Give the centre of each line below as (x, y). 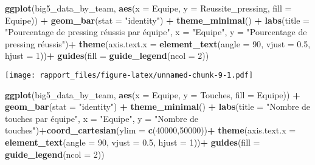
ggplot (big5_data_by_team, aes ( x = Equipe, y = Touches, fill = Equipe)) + (153, 94)
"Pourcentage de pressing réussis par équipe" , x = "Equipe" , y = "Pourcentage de (156, 32)
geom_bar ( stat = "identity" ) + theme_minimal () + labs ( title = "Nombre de (158, 106)
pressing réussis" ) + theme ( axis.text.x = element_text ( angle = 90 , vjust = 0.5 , (158, 43)
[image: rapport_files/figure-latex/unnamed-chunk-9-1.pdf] (129, 75)
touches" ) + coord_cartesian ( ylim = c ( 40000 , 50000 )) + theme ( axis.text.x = (151, 130)
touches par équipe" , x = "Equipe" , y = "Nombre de (102, 118)
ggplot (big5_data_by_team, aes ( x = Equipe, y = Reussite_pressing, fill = (148, 8)
